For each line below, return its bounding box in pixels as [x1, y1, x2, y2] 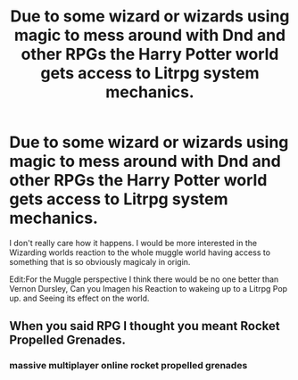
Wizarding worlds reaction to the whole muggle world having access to [9, 247, 270, 258]
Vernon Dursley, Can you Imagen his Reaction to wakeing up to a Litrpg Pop [9, 283, 288, 293]
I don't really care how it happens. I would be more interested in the [9, 237, 257, 248]
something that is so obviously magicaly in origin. [9, 256, 191, 267]
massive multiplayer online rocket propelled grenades [9, 359, 248, 372]
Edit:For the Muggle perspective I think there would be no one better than [9, 274, 279, 285]
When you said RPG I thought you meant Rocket [9, 318, 280, 334]
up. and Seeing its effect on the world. [9, 293, 150, 303]
